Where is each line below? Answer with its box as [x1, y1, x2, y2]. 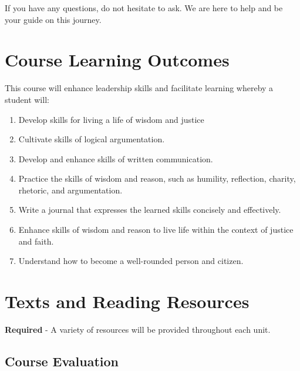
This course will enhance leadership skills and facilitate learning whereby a [5, 82, 274, 94]
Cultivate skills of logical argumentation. [18, 133, 165, 145]
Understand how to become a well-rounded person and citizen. [18, 255, 244, 267]
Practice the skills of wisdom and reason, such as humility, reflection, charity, [18, 172, 296, 185]
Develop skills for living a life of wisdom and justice [18, 113, 204, 125]
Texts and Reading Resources [5, 289, 250, 313]
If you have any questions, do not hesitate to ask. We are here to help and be [5, 2, 283, 14]
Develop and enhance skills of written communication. [18, 152, 213, 165]
